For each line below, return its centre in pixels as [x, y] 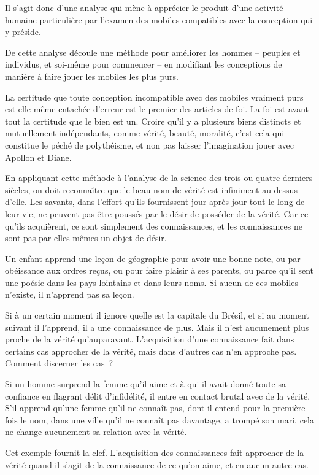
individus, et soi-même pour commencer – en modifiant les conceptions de [144, 64]
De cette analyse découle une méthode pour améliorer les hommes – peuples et [153, 52]
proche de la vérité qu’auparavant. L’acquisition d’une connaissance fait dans [150, 339]
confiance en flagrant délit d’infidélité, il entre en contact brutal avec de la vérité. [158, 396]
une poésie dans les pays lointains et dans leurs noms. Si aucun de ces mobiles [152, 282]
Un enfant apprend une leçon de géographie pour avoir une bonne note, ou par [153, 258]
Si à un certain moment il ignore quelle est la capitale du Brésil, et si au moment [157, 315]
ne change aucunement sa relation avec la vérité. [96, 432]
